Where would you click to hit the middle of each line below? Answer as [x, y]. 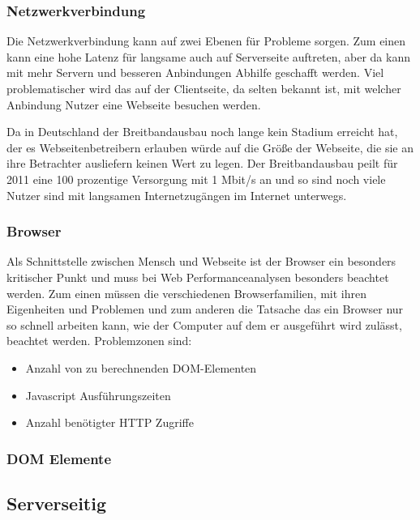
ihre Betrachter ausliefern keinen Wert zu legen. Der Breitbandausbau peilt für [202, 163]
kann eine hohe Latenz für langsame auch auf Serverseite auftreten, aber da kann [208, 56]
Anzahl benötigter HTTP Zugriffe [109, 422]
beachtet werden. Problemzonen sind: [99, 341]
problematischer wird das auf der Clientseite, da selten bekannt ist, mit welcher [204, 88]
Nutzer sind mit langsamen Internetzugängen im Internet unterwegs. [177, 195]
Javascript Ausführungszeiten [98, 395]
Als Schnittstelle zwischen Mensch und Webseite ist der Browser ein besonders [201, 261]
